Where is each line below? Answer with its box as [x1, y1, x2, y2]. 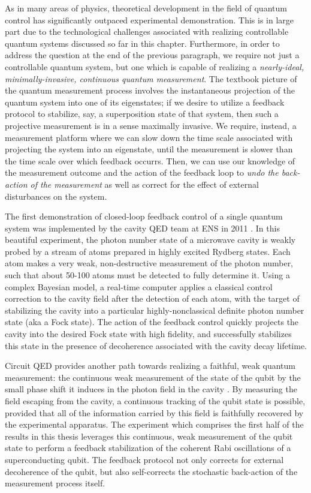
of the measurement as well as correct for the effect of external [30, 178, 259, 190]
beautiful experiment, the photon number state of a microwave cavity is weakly [5, 233, 296, 246]
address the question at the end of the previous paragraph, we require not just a [5, 49, 300, 61]
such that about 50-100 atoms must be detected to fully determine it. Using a [5, 269, 290, 281]
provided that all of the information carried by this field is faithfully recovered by [5, 406, 304, 419]
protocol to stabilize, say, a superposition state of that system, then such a [5, 107, 279, 120]
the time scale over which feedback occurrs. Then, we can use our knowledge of [5, 154, 295, 167]
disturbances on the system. [5, 190, 107, 202]
